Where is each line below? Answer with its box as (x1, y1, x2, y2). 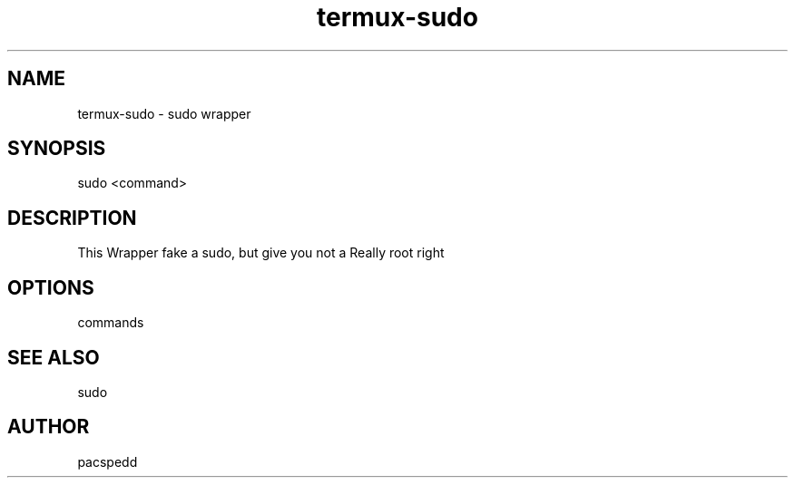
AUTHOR (7, 415, 90, 439)
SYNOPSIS (7, 137, 106, 160)
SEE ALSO (7, 345, 100, 369)
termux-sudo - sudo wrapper (77, 105, 251, 121)
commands (77, 315, 144, 331)
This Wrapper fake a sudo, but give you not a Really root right (77, 245, 445, 261)
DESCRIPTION (7, 206, 137, 229)
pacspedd (77, 453, 138, 470)
